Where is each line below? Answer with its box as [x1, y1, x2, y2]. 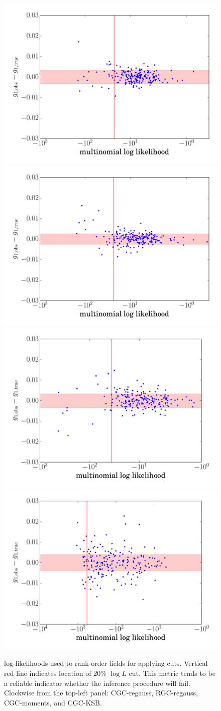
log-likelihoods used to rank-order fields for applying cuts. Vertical [4, 658, 208, 668]
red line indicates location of [4, 667, 91, 678]
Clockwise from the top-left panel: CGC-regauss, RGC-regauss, [4, 687, 198, 698]
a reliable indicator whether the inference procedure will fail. [4, 677, 190, 688]
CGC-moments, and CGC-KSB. [4, 697, 102, 707]
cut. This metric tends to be [129, 667, 215, 678]
